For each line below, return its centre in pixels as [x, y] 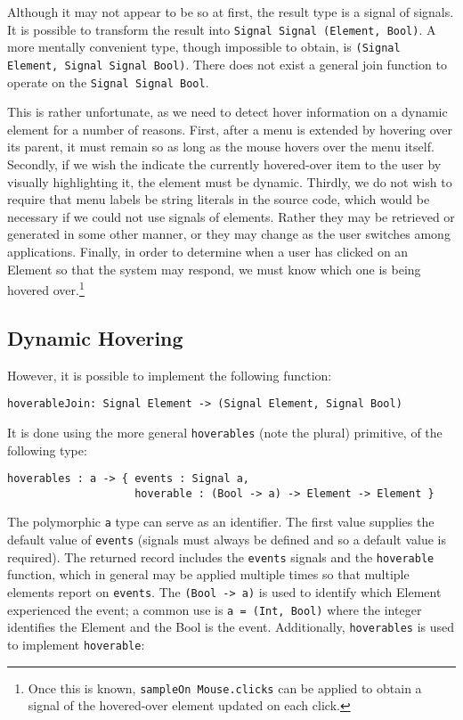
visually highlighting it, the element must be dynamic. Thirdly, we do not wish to [230, 181]
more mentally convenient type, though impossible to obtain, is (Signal [204, 47]
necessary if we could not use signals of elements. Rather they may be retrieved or [231, 216]
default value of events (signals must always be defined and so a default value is [227, 540]
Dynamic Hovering [95, 337]
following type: [47, 450]
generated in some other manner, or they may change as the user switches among [229, 234]
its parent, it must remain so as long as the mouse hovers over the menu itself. [221, 147]
